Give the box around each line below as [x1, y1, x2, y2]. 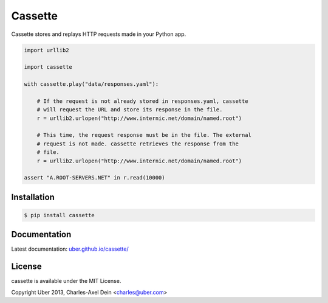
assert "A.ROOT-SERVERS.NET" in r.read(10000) [24, 174, 165, 181]
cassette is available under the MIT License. [11, 277, 121, 285]
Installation [11, 192, 55, 202]
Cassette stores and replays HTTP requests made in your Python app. [11, 30, 186, 38]
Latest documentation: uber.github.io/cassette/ [11, 245, 129, 252]
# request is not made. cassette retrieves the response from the [36, 140, 239, 147]
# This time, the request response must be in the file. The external [36, 131, 252, 139]
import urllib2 [24, 46, 69, 54]
